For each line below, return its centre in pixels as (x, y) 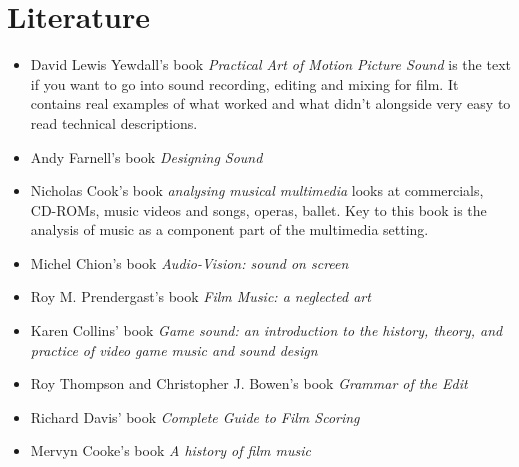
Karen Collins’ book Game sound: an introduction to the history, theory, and (266, 330)
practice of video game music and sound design (174, 349)
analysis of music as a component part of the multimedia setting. (229, 229)
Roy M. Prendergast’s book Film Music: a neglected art (200, 296)
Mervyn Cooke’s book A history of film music (170, 450)
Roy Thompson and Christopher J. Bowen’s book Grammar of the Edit (249, 383)
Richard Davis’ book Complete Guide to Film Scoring (195, 416)
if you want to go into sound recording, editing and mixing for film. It (244, 83)
